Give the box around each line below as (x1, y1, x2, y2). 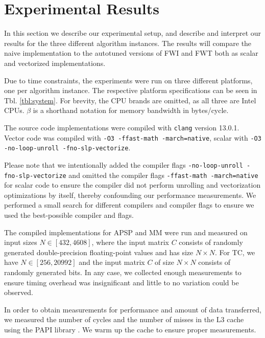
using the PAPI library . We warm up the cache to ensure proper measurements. (4, 324, 256, 334)
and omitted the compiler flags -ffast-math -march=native (68, 169, 258, 180)
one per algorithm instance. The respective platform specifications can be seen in (4, 85, 257, 96)
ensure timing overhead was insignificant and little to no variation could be (4, 277, 239, 287)
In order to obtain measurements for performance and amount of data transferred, (4, 304, 261, 314)
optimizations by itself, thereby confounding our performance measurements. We (4, 189, 256, 200)
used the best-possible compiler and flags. (4, 209, 134, 220)
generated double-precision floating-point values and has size (4, 246, 194, 257)
